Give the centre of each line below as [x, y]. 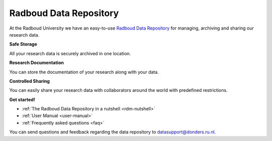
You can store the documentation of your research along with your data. [84, 72]
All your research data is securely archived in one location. [70, 53]
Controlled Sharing [29, 81]
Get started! [22, 99]
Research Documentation [37, 63]
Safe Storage [23, 44]
